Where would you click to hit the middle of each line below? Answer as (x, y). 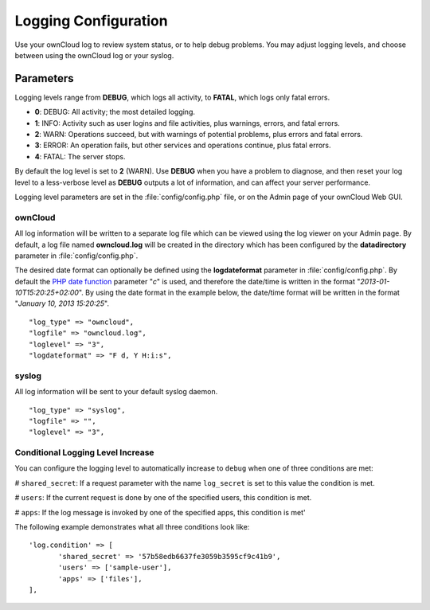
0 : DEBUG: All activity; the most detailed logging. (115, 112)
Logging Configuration (91, 21)
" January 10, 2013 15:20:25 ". (62, 303)
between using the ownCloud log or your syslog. (94, 55)
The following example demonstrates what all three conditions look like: (132, 527)
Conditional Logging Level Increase (84, 452)
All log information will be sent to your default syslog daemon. (116, 392)
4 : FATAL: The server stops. (80, 156)
